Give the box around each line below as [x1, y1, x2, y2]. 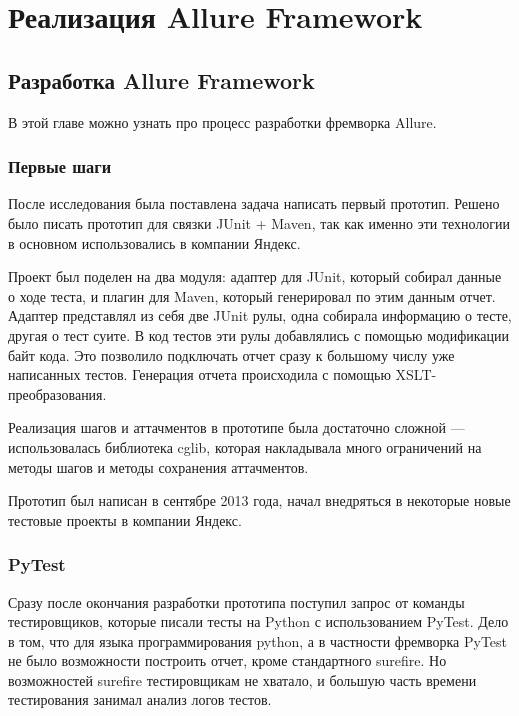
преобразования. [8, 383, 107, 404]
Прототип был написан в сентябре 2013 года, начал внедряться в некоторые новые [8, 490, 511, 511]
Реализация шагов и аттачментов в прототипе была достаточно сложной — [8, 417, 465, 438]
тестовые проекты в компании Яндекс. [8, 509, 242, 530]
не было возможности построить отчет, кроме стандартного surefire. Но [8, 650, 447, 671]
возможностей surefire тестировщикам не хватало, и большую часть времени [8, 669, 477, 690]
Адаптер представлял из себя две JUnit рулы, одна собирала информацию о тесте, [8, 305, 512, 326]
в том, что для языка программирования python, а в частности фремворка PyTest [8, 630, 508, 651]
